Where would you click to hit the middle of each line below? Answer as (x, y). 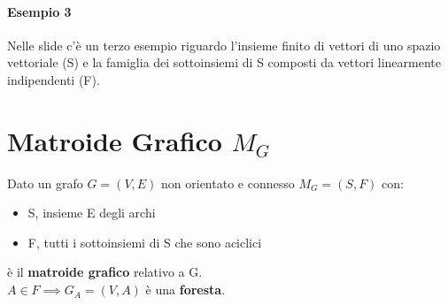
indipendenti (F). (54, 79)
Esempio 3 (39, 11)
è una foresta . (185, 290)
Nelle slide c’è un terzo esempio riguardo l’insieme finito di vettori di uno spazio (224, 45)
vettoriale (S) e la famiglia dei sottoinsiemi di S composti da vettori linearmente (224, 62)
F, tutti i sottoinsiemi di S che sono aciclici (145, 242)
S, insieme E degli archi (92, 213)
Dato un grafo (45, 183)
